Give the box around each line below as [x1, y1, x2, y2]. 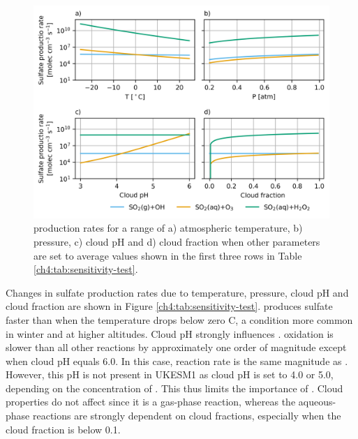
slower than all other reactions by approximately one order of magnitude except [6, 340, 347, 355]
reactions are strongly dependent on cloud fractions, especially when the [32, 408, 341, 423]
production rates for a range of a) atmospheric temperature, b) [33, 221, 303, 235]
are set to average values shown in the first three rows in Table [33, 248, 302, 262]
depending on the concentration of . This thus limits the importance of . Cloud [6, 380, 343, 395]
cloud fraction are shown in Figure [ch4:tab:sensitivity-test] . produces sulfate [6, 299, 333, 313]
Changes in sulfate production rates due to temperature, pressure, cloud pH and [6, 285, 349, 299]
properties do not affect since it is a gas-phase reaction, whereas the [6, 394, 296, 409]
